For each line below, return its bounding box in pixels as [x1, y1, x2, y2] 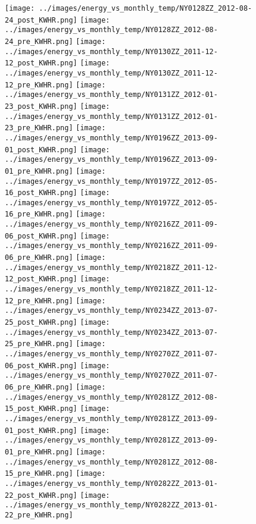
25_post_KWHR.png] [5, 318, 77, 327]
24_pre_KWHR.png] [5, 37, 73, 46]
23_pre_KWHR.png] [5, 124, 73, 133]
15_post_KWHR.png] [5, 404, 77, 413]
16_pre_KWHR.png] [5, 210, 73, 219]
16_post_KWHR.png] [5, 189, 77, 197]
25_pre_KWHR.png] [5, 340, 73, 349]
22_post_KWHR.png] [5, 491, 77, 500]
